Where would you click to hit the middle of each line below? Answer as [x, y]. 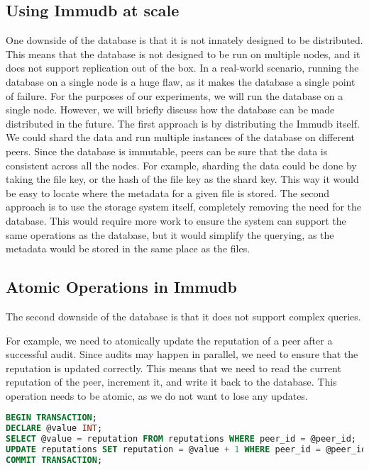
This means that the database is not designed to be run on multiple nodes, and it [183, 54]
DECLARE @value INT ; [54, 429]
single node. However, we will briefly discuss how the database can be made [170, 110]
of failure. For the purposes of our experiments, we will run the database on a [175, 95]
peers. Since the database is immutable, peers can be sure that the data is [167, 151]
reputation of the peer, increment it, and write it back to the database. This [171, 382]
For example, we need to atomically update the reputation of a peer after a [169, 340]
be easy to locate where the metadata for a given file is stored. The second [168, 192]
